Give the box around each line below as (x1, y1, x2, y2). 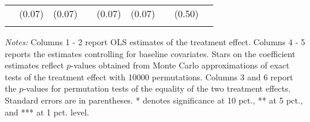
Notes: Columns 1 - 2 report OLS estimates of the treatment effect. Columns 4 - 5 (5, 36, 305, 48)
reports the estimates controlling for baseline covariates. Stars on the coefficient (5, 47, 296, 60)
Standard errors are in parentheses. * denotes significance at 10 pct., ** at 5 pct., (5, 93, 303, 106)
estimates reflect (5, 59, 64, 71)
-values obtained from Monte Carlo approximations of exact (70, 59, 290, 71)
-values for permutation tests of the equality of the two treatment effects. (23, 82, 291, 95)
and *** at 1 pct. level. (5, 105, 90, 118)
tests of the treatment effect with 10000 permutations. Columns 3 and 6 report (5, 70, 293, 83)
